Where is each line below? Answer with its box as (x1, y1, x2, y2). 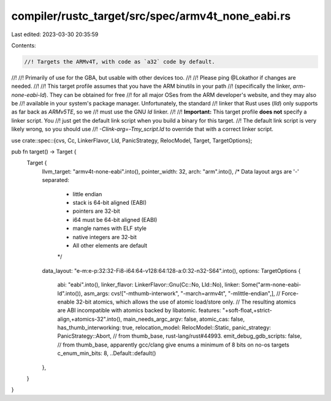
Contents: (11, 42, 36, 49)
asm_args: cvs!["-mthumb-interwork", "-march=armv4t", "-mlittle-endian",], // (83, 289, 281, 297)
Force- (281, 289, 299, 297)
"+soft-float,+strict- (222, 307, 273, 314)
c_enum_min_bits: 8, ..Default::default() (57, 349, 156, 357)
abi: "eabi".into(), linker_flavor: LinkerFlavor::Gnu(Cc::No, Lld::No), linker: (57, 281, 240, 288)
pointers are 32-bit (72, 207, 120, 215)
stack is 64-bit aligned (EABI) (72, 199, 147, 206)
